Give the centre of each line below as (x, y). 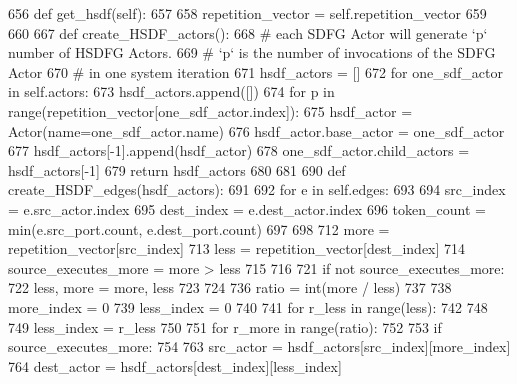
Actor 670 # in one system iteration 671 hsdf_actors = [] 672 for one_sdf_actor (255, 71)
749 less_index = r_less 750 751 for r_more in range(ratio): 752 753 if (225, 326)
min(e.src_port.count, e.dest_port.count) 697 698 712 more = (199, 228)
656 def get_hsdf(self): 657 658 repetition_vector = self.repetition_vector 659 (247, 13)
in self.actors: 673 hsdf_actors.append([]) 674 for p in (171, 91)
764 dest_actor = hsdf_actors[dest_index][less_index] (175, 365)
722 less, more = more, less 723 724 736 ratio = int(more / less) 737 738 (230, 287)
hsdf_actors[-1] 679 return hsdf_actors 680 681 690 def (177, 169)
